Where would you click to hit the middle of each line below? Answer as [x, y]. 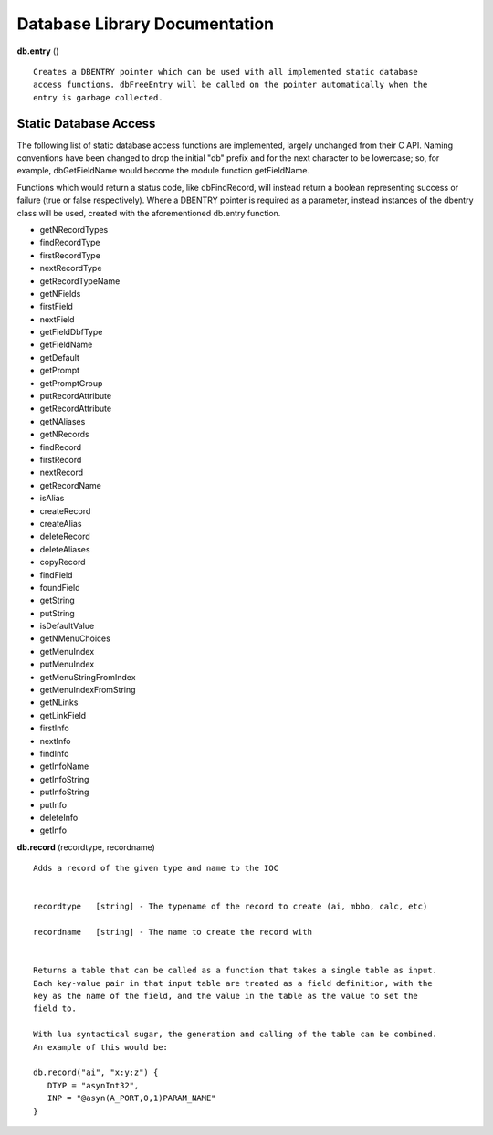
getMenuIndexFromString [88, 690]
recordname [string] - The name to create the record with [173, 932]
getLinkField [63, 715]
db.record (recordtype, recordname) [86, 847]
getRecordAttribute [76, 409]
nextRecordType [71, 268]
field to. [55, 1009]
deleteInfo [59, 817]
